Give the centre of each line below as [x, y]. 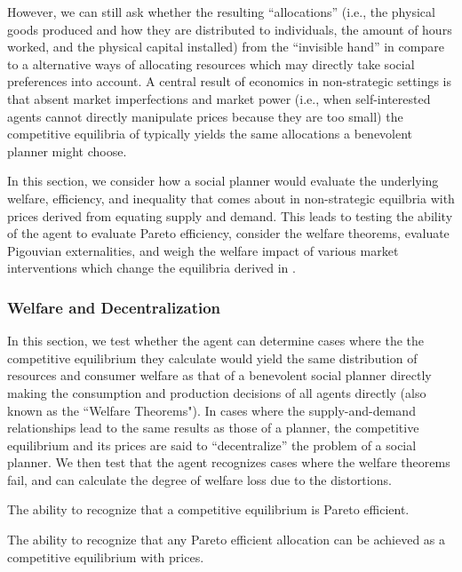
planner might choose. [67, 151]
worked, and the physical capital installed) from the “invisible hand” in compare [226, 47]
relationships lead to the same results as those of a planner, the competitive [213, 428]
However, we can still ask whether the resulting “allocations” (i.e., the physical [221, 12]
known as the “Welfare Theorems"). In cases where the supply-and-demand [211, 410]
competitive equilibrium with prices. [106, 556]
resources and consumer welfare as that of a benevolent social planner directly [219, 375]
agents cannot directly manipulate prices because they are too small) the [205, 116]
